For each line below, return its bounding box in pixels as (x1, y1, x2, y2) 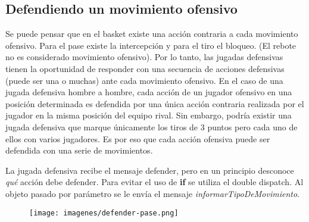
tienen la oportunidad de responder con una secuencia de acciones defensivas (5, 62, 285, 74)
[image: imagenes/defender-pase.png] (29, 208, 179, 217)
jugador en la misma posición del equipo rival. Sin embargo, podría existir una (5, 109, 292, 121)
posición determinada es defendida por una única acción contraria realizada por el (5, 97, 304, 110)
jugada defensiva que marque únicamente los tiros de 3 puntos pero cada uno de (5, 120, 298, 133)
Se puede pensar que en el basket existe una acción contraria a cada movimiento (5, 27, 298, 40)
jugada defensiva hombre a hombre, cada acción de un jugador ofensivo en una (5, 86, 292, 98)
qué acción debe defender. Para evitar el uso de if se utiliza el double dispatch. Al (5, 176, 304, 188)
